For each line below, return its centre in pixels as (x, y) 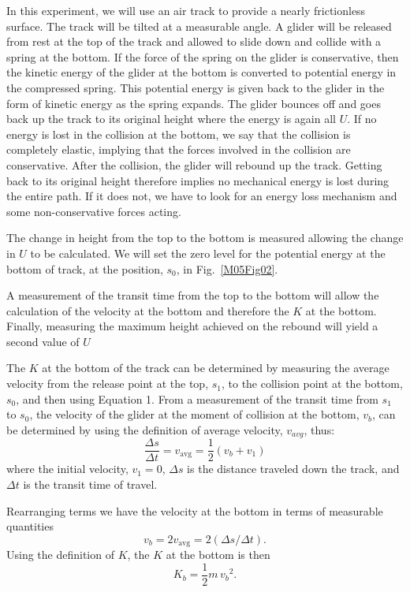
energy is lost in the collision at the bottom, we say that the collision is (179, 134)
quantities (30, 526)
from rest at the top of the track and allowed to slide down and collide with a (194, 41)
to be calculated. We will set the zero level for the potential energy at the (208, 253)
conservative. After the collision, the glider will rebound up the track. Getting (194, 164)
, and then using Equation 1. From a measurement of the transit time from (197, 398)
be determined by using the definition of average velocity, (145, 429)
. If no (362, 119)
